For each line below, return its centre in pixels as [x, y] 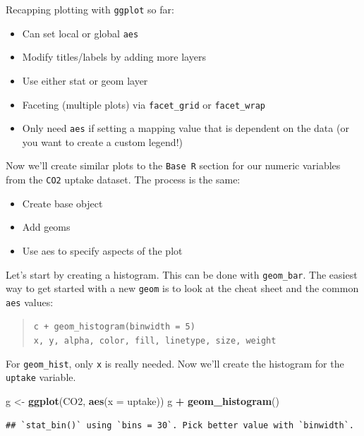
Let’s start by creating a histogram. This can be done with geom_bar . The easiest [182, 274]
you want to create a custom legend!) [102, 141]
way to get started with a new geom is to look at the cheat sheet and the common [182, 288]
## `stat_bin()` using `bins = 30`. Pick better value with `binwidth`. [180, 425]
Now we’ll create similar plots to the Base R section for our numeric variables [173, 165]
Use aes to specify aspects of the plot [102, 250]
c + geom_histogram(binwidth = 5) [114, 327]
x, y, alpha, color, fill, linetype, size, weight [155, 341]
